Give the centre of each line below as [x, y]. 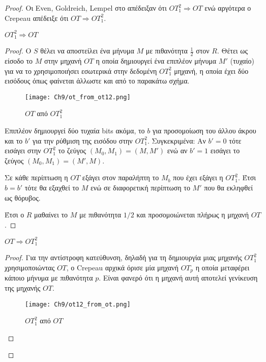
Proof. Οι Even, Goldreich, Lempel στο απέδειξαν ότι [86, 8]
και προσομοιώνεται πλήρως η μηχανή [193, 215]
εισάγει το [225, 150]
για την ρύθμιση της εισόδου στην [83, 140]
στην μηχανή [63, 60]
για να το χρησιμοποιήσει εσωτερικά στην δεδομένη [81, 71]
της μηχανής [23, 287]
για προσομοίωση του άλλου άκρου [204, 130]
